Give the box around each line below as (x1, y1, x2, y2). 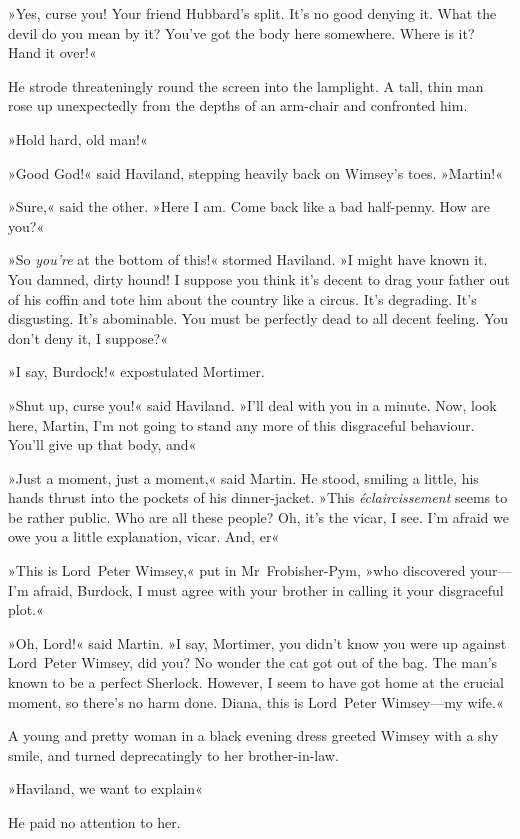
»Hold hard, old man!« (8, 128, 148, 149)
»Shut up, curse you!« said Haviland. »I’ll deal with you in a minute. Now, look (8, 394, 497, 415)
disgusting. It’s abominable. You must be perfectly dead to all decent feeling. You (8, 308, 509, 329)
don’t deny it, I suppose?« (8, 327, 169, 348)
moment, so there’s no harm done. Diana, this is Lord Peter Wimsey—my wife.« (8, 691, 504, 712)
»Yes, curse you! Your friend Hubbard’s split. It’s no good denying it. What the (8, 3, 497, 23)
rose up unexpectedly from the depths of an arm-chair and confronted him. (8, 95, 468, 116)
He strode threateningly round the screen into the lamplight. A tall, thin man (8, 75, 484, 96)
